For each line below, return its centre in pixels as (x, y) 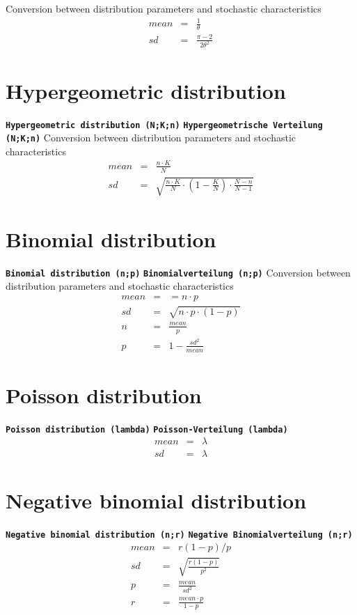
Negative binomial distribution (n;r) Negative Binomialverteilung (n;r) (179, 535)
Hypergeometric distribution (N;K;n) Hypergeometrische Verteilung (164, 125)
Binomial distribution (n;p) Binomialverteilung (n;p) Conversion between (178, 272)
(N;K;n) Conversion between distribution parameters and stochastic (151, 138)
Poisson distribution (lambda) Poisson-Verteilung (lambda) (147, 429)
